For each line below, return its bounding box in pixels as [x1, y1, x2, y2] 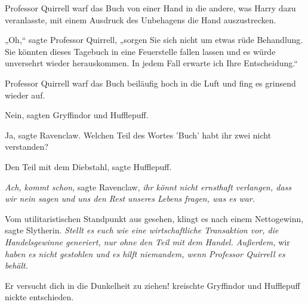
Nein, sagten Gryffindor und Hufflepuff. [5, 109, 149, 121]
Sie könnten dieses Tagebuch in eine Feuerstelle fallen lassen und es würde [5, 45, 276, 57]
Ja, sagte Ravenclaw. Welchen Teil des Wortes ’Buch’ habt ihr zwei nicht [5, 128, 272, 141]
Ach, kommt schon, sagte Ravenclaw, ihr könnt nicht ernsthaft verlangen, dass [5, 180, 292, 193]
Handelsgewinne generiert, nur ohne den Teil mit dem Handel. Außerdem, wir [5, 235, 290, 248]
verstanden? [5, 140, 48, 153]
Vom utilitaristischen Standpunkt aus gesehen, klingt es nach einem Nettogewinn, [5, 212, 304, 224]
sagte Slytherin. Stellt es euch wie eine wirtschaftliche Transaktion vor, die [5, 224, 279, 236]
